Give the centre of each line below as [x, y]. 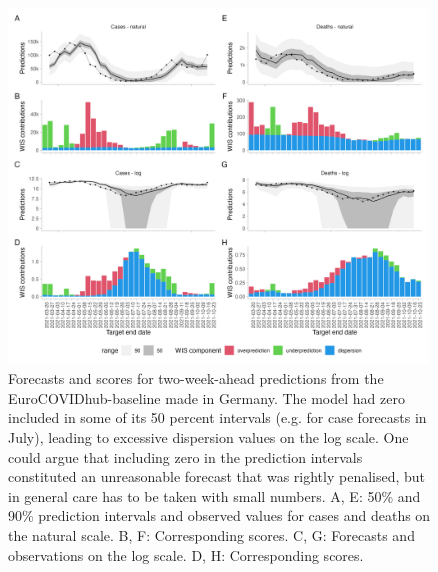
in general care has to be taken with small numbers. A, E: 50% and [214, 495]
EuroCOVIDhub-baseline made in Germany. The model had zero [206, 397]
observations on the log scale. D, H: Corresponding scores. [186, 554]
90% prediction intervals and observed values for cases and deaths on [219, 515]
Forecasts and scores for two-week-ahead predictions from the [196, 378]
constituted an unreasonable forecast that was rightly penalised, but [217, 476]
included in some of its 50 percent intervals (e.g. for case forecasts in [217, 417]
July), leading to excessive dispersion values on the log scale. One [208, 436]
